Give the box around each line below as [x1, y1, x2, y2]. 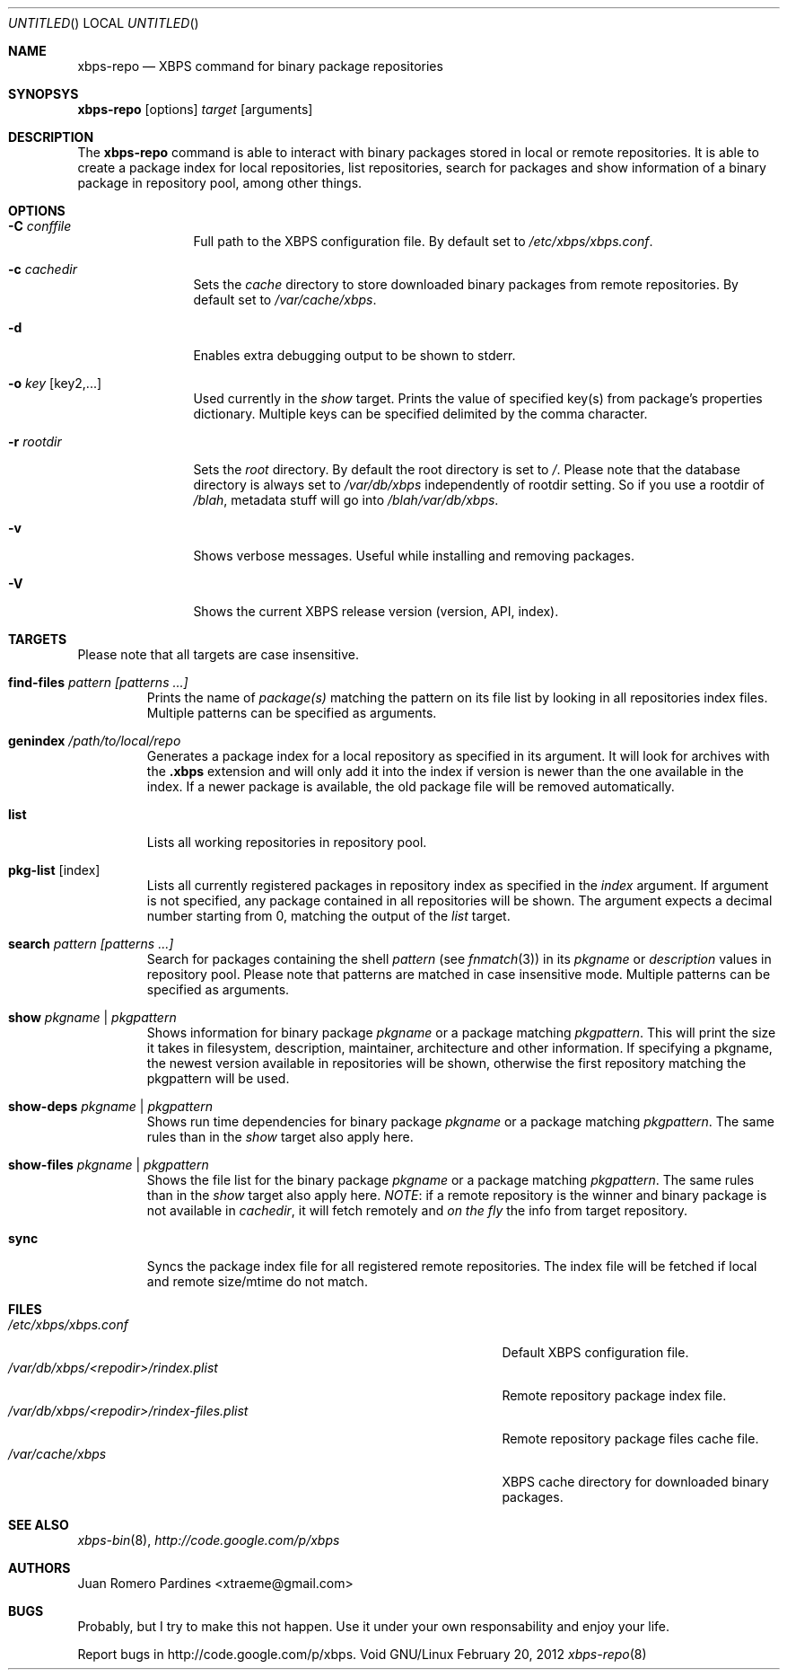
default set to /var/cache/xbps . [193, 292, 377, 307]
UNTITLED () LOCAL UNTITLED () [8, 15, 199, 31]
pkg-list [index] [8, 862, 101, 878]
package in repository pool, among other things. [77, 175, 363, 190]
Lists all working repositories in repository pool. [146, 834, 427, 850]
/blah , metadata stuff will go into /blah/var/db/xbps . [193, 492, 499, 508]
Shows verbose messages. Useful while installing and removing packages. [193, 548, 634, 563]
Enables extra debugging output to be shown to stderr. [193, 348, 516, 363]
